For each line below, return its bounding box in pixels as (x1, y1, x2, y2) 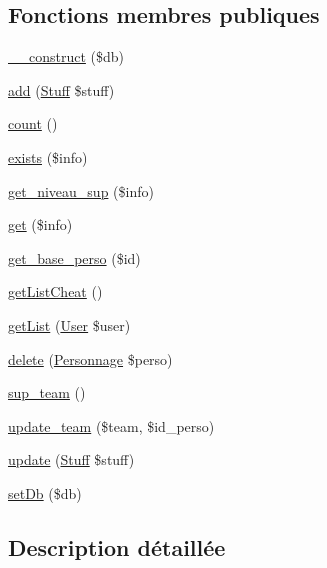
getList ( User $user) (8, 314, 131, 335)
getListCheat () (8, 281, 103, 302)
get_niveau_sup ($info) (8, 180, 154, 201)
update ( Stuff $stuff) (8, 449, 135, 470)
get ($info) (8, 214, 73, 235)
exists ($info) (8, 146, 88, 167)
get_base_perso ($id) (8, 247, 141, 268)
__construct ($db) (8, 46, 125, 67)
